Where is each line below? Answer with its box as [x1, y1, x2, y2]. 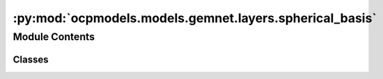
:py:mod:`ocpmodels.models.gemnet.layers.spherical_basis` [13, 10, 377, 26]
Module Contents [13, 30, 95, 43]
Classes [13, 53, 49, 65]
